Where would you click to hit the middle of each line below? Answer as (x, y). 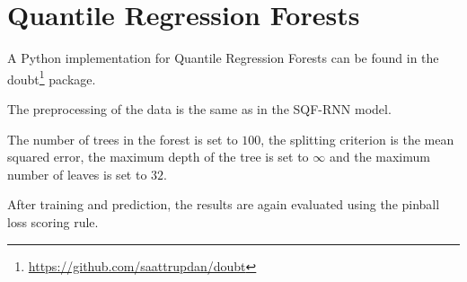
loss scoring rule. (53, 221)
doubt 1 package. (52, 77)
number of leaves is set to (77, 174)
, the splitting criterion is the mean (357, 139)
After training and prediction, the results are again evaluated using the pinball (224, 204)
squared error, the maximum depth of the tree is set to (158, 157)
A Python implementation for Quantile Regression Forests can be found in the (223, 58)
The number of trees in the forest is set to (123, 139)
